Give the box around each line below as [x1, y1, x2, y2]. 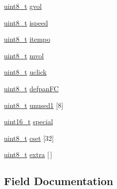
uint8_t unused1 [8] [4, 100, 64, 110]
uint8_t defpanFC [4, 83, 59, 93]
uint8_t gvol [4, 1, 42, 11]
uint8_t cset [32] [4, 133, 54, 143]
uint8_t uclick [4, 67, 47, 77]
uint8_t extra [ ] [4, 149, 52, 160]
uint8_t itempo [4, 34, 50, 44]
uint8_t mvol [4, 50, 44, 60]
